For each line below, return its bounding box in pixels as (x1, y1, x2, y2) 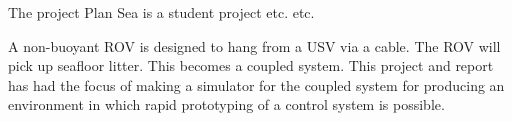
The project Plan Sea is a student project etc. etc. (8, 2, 315, 22)
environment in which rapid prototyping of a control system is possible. (8, 94, 445, 115)
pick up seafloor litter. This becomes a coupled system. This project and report (8, 55, 494, 76)
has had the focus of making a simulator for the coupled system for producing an (8, 74, 505, 95)
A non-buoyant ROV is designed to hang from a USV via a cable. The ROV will (8, 35, 501, 56)
